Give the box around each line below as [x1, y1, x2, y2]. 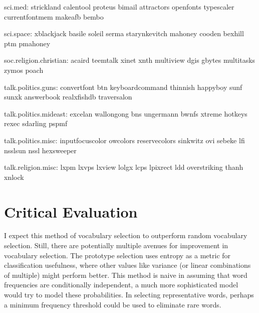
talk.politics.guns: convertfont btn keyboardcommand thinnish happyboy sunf [4, 81, 242, 92]
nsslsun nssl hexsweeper [4, 145, 77, 155]
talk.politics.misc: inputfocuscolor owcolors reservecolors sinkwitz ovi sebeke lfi [4, 135, 245, 145]
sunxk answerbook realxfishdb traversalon [4, 91, 132, 102]
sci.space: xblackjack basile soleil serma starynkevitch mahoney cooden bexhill [4, 28, 244, 39]
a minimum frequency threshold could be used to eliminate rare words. [4, 299, 221, 309]
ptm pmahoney [4, 38, 51, 48]
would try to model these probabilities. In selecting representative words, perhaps [4, 289, 254, 299]
